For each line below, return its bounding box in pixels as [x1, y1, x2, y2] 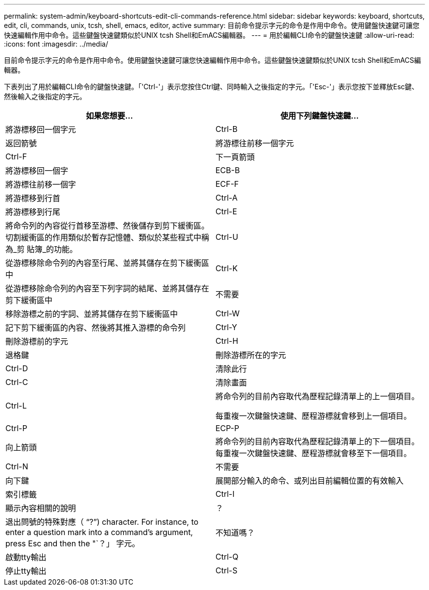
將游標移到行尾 [5, 207, 61, 217]
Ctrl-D [5, 363, 28, 373]
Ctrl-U [215, 232, 238, 242]
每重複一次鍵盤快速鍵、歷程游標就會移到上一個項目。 [215, 411, 412, 421]
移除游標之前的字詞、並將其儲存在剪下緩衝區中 [5, 309, 178, 319]
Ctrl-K [215, 263, 238, 273]
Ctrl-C [5, 377, 28, 387]
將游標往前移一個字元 [215, 138, 294, 148]
